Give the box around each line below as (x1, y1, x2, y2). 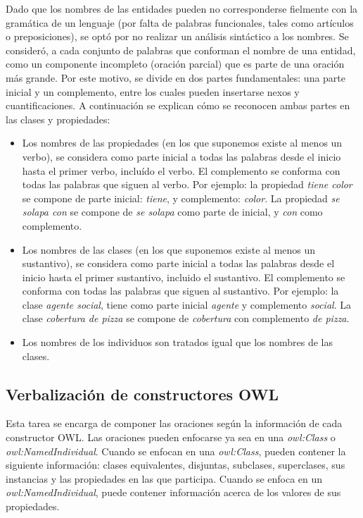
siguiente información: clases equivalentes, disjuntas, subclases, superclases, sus (6, 457, 345, 472)
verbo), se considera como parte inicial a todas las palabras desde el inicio (22, 149, 341, 164)
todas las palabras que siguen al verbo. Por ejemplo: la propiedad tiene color (22, 177, 352, 192)
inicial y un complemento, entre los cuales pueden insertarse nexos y (6, 84, 300, 99)
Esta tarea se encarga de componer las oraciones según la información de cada (6, 416, 343, 431)
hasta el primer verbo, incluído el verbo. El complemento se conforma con (22, 163, 340, 178)
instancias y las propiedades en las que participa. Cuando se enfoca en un (6, 471, 323, 486)
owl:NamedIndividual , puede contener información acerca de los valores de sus (6, 485, 341, 500)
